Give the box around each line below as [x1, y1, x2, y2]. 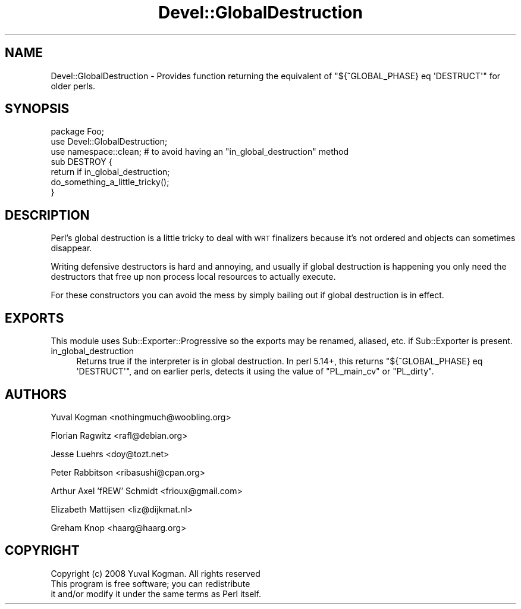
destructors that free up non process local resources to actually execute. [51, 271, 336, 282]
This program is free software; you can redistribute [51, 578, 250, 589]
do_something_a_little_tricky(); [51, 177, 170, 188]
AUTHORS [5, 386, 67, 402]
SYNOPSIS [5, 101, 70, 117]
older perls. [51, 80, 96, 91]
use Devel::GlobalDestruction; [51, 136, 168, 147]
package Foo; [51, 126, 104, 137]
